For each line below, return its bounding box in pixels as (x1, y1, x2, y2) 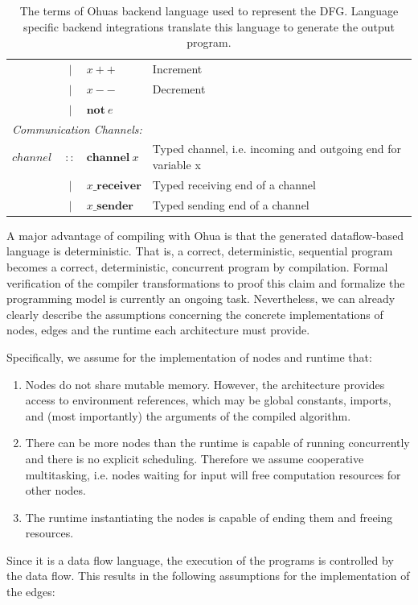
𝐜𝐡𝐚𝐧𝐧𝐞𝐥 (86, 152, 130, 164)
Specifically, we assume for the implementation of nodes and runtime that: (6, 348, 372, 365)
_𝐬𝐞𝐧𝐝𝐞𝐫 (92, 200, 133, 212)
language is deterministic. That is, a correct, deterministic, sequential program (6, 242, 393, 259)
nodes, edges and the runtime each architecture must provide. (6, 321, 310, 338)
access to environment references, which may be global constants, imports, (25, 392, 391, 408)
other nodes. (25, 482, 86, 499)
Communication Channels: (12, 120, 142, 137)
